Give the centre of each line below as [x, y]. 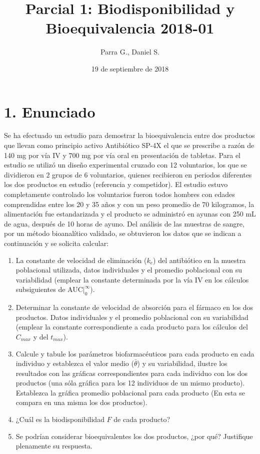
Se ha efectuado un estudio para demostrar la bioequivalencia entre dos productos [129, 135]
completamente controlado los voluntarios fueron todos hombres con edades [119, 194]
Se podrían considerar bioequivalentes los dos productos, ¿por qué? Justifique [134, 436]
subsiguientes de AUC [49, 289]
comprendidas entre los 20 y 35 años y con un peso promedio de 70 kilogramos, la [129, 204]
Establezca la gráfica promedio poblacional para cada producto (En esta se [130, 392]
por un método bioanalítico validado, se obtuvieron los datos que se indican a [123, 233]
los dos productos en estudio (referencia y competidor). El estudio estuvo [116, 184]
